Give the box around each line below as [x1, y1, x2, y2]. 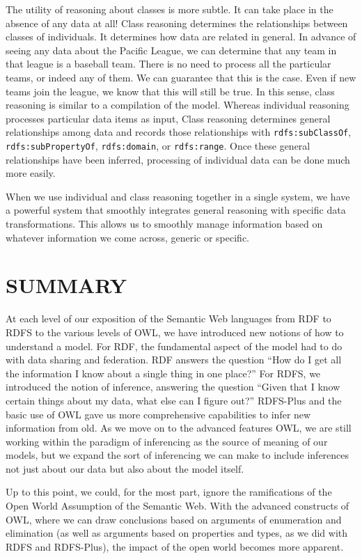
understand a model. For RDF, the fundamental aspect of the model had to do [6, 338, 343, 353]
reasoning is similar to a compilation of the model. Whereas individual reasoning [6, 97, 349, 112]
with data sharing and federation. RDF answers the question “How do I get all [6, 352, 342, 367]
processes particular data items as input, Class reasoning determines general [6, 111, 331, 125]
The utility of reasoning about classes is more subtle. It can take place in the [6, 2, 333, 16]
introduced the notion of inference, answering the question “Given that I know [6, 379, 340, 394]
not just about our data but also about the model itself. [6, 461, 244, 475]
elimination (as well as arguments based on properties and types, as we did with [6, 526, 348, 540]
